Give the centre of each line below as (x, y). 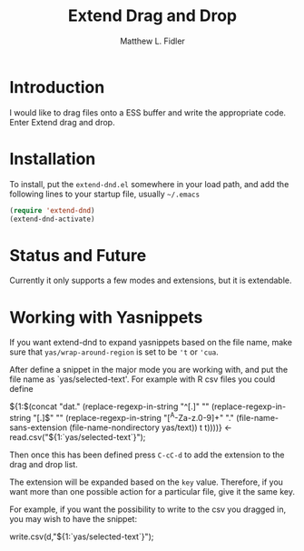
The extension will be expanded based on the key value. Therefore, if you (147, 482)
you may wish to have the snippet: (74, 518)
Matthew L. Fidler (152, 41)
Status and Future (78, 255)
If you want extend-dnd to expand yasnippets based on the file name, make (151, 343)
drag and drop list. (44, 464)
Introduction (57, 87)
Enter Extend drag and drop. (62, 122)
